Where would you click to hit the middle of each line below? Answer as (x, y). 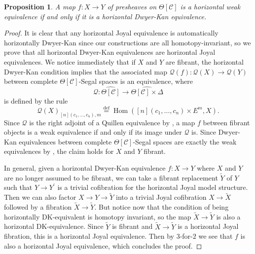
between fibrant (226, 122)
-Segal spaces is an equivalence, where (136, 81)
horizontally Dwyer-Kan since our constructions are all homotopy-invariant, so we (127, 42)
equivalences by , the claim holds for (59, 151)
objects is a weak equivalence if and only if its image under (93, 132)
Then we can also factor (40, 197)
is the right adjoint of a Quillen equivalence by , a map (112, 122)
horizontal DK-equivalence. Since (54, 226)
